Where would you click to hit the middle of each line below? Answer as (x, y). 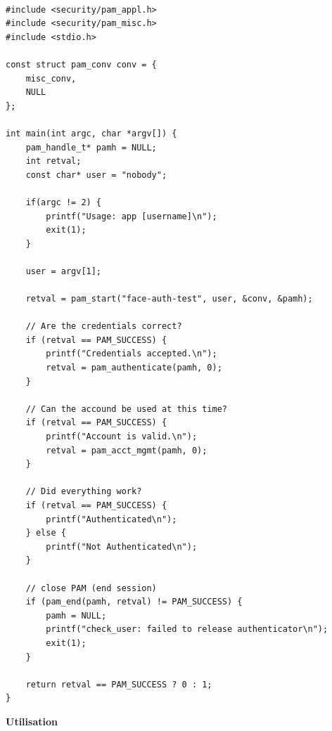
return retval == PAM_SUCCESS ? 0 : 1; (119, 684)
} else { (46, 533)
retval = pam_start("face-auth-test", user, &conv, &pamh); (169, 299)
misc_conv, (51, 78)
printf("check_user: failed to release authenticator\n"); (187, 629)
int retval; (53, 161)
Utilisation (32, 721)
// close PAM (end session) (91, 588)
